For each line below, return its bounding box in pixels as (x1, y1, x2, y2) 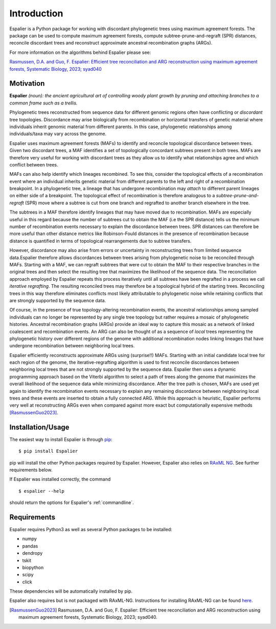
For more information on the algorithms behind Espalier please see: (9, 49, 151, 55)
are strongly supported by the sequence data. (9, 297, 106, 303)
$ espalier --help (18, 488, 65, 494)
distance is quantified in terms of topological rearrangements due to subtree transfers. (9, 238, 192, 244)
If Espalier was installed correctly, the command (9, 476, 111, 483)
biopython (22, 564, 44, 571)
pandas (22, 543, 38, 549)
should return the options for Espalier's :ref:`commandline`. (9, 499, 134, 506)
